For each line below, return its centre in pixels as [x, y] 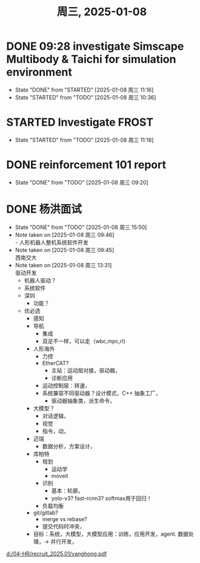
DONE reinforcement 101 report [86, 165]
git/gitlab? [46, 513]
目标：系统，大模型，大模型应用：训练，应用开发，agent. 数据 [111, 534]
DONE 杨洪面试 [44, 209]
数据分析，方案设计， [69, 446]
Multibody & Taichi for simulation [91, 59]
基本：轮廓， [67, 490]
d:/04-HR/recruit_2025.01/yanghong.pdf [57, 553]
